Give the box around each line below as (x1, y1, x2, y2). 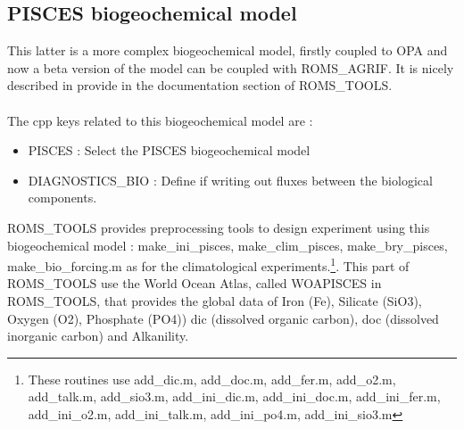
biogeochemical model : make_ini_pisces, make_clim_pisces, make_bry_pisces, (7, 235, 448, 254)
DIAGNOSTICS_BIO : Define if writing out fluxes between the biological (28, 170, 433, 189)
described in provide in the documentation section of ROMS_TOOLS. (7, 76, 393, 95)
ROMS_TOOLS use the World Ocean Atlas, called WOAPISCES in (7, 274, 382, 293)
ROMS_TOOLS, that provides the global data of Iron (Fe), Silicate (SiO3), (7, 291, 422, 309)
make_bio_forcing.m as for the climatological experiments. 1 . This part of (7, 254, 410, 275)
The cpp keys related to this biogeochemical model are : (7, 111, 313, 129)
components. (28, 188, 97, 207)
